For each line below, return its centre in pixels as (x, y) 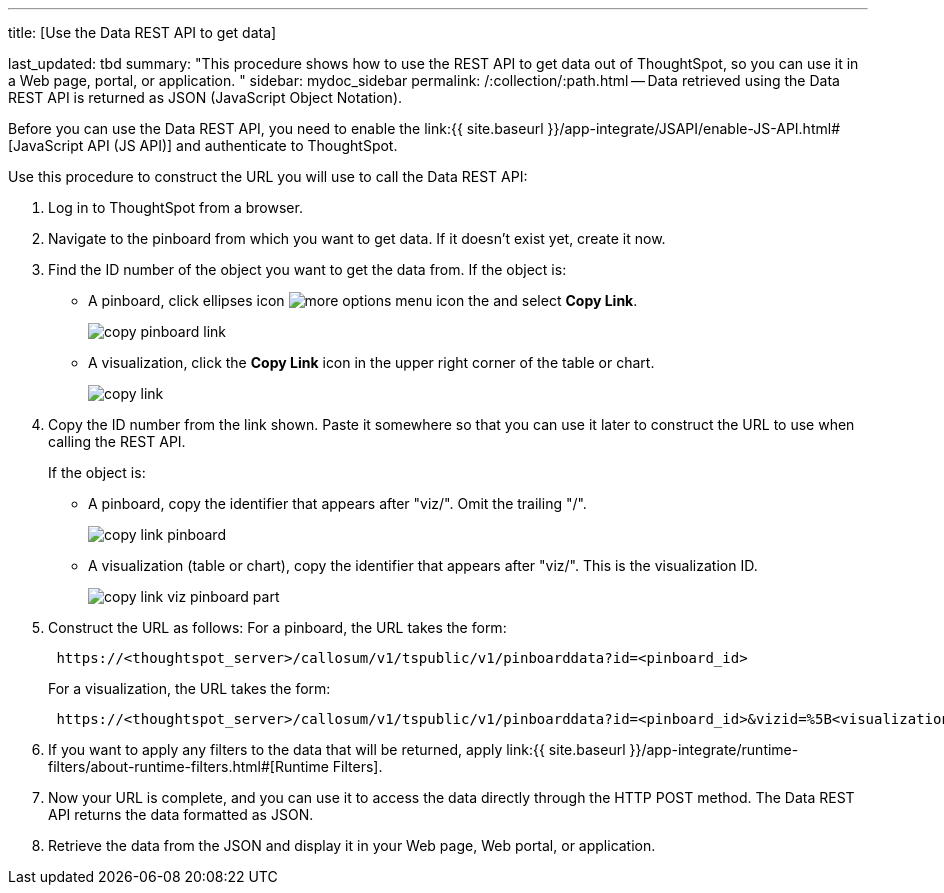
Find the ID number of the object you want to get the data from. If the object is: (307, 269)
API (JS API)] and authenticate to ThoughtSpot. (242, 145)
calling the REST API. (117, 441)
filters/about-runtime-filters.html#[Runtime (188, 766)
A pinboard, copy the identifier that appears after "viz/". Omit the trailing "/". (337, 503)
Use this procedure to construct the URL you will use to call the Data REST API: (268, 176)
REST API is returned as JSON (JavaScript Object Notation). (205, 97)
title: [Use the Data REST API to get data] (142, 32)
